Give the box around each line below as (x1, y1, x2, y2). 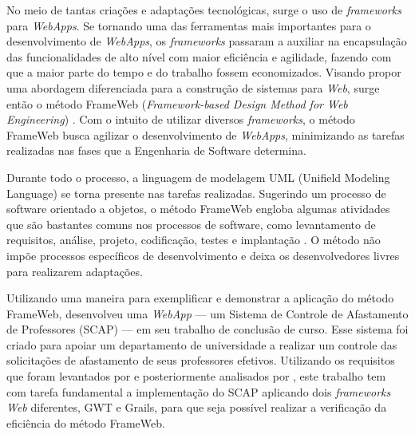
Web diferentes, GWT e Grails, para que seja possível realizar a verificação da (6, 399, 387, 416)
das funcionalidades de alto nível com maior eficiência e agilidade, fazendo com (6, 48, 392, 65)
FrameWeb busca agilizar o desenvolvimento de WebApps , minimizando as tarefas (6, 126, 405, 143)
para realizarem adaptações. (6, 262, 143, 279)
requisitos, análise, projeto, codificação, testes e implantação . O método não (6, 231, 381, 248)
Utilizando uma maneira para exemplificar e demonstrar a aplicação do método (6, 290, 394, 306)
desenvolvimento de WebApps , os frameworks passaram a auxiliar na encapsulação (6, 33, 407, 49)
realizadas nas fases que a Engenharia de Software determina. (6, 142, 306, 159)
